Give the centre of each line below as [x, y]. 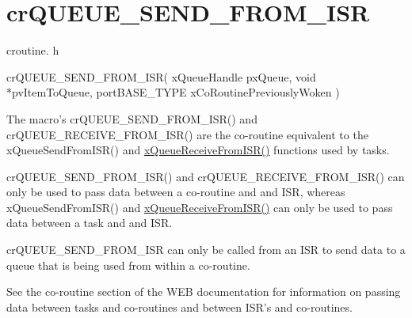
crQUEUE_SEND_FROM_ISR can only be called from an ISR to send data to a [206, 250]
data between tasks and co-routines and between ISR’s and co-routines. [179, 307]
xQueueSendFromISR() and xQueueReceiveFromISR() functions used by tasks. [198, 150]
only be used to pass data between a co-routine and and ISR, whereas [176, 192]
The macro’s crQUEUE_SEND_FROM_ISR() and [132, 118]
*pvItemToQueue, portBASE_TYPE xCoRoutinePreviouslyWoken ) [173, 92]
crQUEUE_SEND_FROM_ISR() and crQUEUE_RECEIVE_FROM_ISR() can [206, 176]
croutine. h [33, 50]
